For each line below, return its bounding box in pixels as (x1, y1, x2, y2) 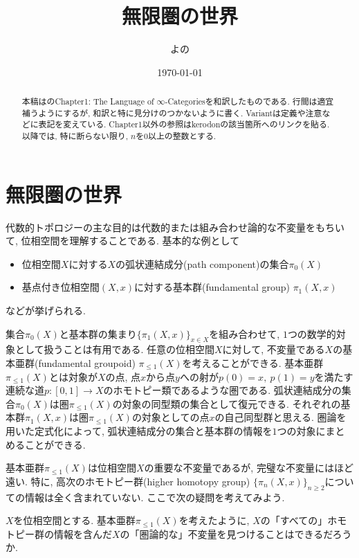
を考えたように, (178, 513, 250, 528)
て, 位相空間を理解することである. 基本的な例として (6, 233, 240, 248)
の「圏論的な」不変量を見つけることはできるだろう (120, 526, 352, 541)
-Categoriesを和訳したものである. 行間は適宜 (165, 96, 334, 107)
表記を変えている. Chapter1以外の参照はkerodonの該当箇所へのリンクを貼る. (38, 118, 330, 130)
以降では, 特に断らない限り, (21, 130, 129, 142)
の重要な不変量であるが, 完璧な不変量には (144, 460, 334, 475)
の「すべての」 (260, 513, 328, 528)
